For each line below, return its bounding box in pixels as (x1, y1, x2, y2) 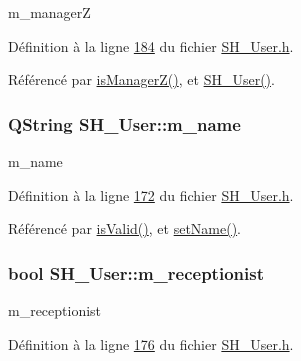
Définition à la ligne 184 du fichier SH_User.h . (8, 35, 294, 56)
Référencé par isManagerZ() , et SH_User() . (8, 69, 275, 90)
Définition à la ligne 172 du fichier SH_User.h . (8, 184, 294, 205)
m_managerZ (8, 2, 91, 22)
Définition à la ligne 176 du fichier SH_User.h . (8, 333, 294, 354)
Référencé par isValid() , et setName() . (8, 218, 242, 239)
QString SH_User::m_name (8, 111, 241, 136)
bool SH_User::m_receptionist (8, 260, 264, 285)
